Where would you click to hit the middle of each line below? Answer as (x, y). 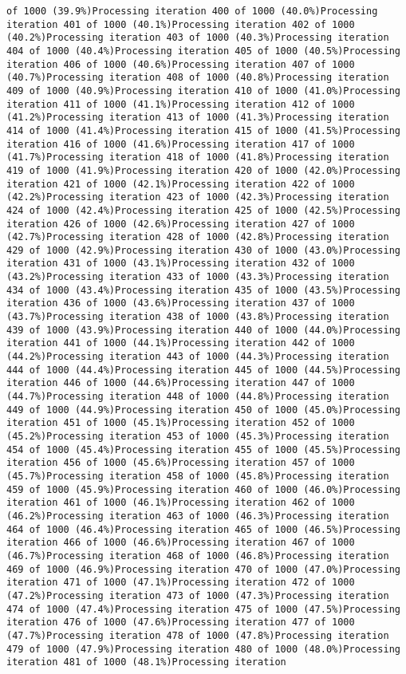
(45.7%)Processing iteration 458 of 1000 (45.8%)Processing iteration (198, 476)
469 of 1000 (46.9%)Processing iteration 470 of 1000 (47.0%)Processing (203, 569)
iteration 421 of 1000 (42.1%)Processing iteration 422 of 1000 (181, 184)
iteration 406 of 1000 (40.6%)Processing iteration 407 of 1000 (181, 64)
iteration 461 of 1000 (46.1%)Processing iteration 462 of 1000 (181, 503)
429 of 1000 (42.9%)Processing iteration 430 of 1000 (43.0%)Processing (203, 250)
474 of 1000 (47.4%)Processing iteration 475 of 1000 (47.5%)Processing (203, 609)
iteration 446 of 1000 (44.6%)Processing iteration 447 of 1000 (181, 383)
